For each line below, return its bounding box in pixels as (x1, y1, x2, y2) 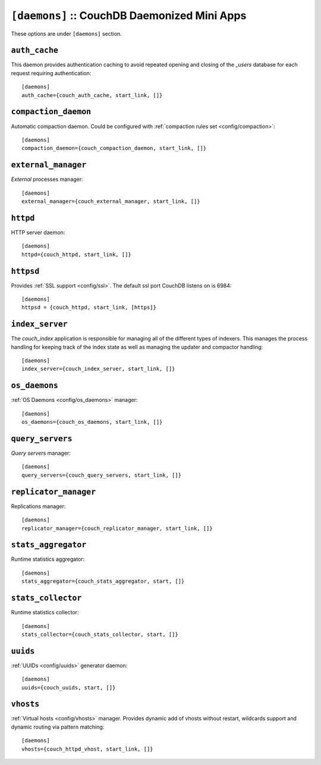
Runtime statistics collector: (11, 609, 79, 616)
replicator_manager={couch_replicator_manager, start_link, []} (21, 524, 213, 532)
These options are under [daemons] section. (11, 30, 122, 37)
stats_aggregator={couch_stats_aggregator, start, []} (21, 578, 185, 585)
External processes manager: (11, 176, 83, 183)
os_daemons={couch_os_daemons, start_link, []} (21, 419, 163, 426)
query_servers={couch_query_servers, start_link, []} (21, 472, 181, 479)
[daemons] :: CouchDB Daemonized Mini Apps (11, 9, 247, 22)
